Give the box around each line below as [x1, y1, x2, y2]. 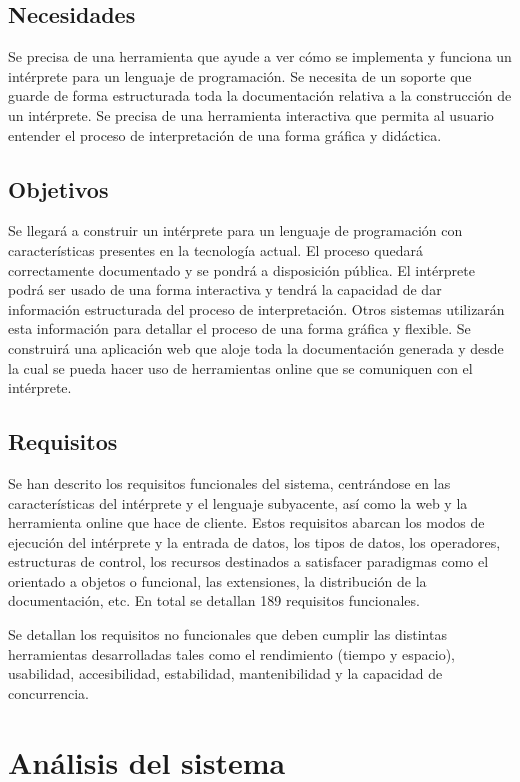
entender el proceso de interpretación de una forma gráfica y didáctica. [8, 124, 442, 145]
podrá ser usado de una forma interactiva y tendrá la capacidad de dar [8, 279, 442, 300]
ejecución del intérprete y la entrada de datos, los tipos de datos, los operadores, [8, 531, 501, 552]
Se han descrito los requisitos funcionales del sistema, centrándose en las [8, 472, 451, 493]
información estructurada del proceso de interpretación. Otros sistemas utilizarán [8, 298, 505, 319]
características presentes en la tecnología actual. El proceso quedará [8, 239, 423, 260]
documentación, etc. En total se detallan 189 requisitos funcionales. [8, 590, 420, 611]
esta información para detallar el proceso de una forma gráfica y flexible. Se [8, 318, 471, 339]
